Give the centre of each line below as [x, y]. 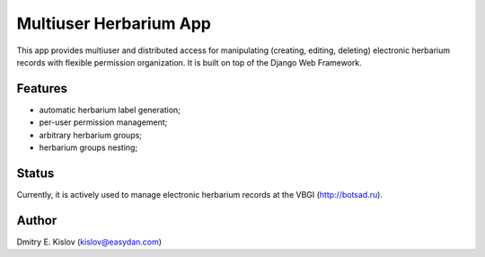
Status [35, 173]
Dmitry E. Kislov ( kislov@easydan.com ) [89, 242]
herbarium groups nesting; [88, 147]
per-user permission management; [103, 122]
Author [37, 220]
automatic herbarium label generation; [110, 110]
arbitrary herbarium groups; [91, 135]
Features [42, 89]
